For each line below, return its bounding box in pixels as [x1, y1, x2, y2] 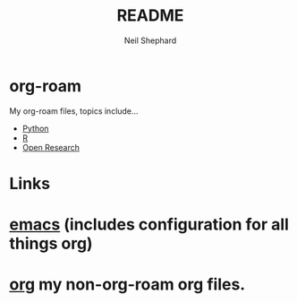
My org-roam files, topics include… [9, 105, 139, 117]
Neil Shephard [123, 35, 177, 46]
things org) [9, 234, 93, 254]
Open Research [21, 142, 81, 152]
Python [21, 123, 49, 134]
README [116, 5, 184, 26]
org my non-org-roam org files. [9, 274, 246, 295]
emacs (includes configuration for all [9, 214, 289, 235]
